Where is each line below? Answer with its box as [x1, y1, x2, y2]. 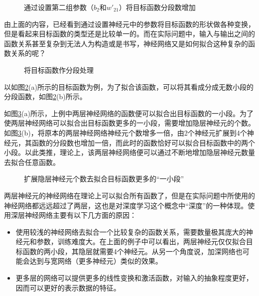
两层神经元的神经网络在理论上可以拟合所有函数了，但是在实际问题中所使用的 [4, 190, 255, 200]
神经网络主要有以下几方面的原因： [24, 210, 136, 220]
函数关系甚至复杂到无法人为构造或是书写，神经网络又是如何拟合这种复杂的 [4, 38, 248, 48]
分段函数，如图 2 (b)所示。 [4, 91, 87, 102]
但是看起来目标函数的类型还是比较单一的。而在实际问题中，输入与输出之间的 [4, 28, 255, 39]
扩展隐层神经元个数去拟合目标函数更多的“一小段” [24, 173, 184, 184]
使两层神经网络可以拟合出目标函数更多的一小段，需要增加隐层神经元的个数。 [4, 118, 255, 128]
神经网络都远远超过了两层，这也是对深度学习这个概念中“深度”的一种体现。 [4, 200, 248, 210]
